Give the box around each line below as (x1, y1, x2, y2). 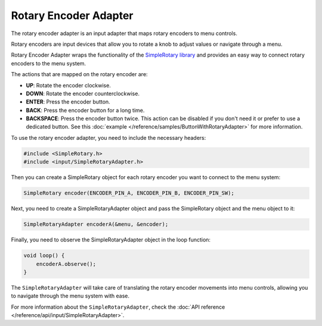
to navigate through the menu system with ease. (11, 292, 130, 300)
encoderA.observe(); (36, 261, 97, 267)
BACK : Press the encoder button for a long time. (26, 106, 145, 114)
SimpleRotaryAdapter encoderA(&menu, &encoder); (23, 221, 169, 228)
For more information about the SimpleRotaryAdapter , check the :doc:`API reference (11, 303, 225, 311)
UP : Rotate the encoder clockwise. (26, 81, 112, 89)
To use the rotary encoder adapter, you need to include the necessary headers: (11, 134, 206, 141)
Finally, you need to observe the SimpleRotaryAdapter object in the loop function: (11, 236, 211, 243)
